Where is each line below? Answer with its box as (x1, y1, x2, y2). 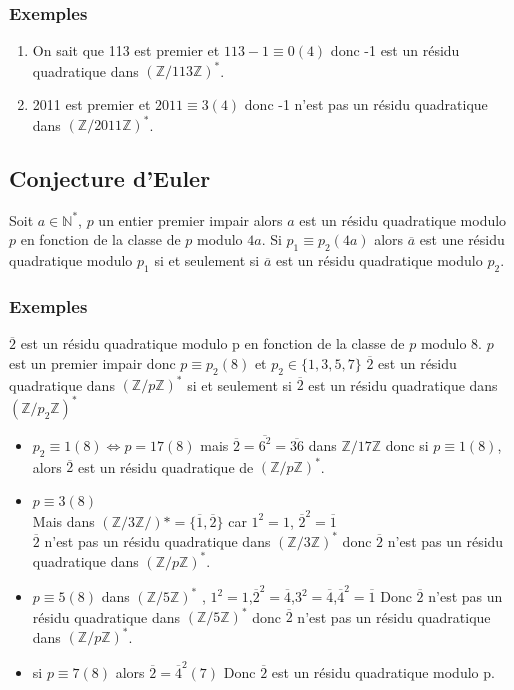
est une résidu (419, 229, 505, 250)
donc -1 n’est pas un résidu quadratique (244, 93, 488, 114)
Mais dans (32, 510, 95, 531)
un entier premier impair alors (98, 209, 283, 230)
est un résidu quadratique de (78, 456, 254, 477)
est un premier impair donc (9, 352, 176, 373)
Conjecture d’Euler (9, 162, 211, 193)
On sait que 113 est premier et (32, 40, 220, 61)
